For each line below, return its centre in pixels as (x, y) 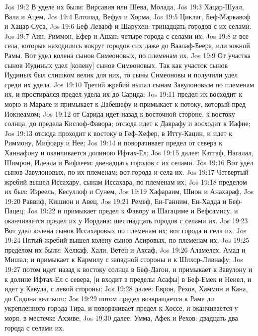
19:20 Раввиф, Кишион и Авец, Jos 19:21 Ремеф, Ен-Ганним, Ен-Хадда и (116, 201)
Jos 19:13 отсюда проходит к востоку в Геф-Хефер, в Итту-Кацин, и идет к (119, 133)
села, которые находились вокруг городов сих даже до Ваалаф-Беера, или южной (127, 45)
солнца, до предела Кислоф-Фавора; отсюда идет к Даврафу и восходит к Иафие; (128, 123)
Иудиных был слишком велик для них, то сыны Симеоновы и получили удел (121, 75)
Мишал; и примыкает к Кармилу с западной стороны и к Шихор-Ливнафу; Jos (124, 259)
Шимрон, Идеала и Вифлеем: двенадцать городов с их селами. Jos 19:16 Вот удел (129, 162)
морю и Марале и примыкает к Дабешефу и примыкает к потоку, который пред (125, 103)
